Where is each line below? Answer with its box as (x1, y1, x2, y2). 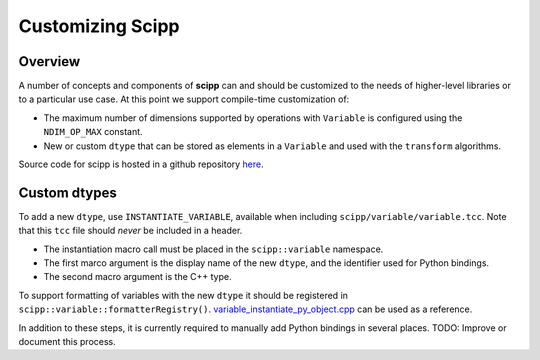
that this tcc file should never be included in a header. (18, 225, 243, 237)
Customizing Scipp (18, 15, 180, 37)
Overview (18, 53, 81, 70)
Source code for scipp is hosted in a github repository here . (18, 158, 264, 170)
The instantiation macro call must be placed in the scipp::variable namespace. (43, 243, 384, 255)
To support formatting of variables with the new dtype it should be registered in (18, 289, 349, 301)
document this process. (18, 336, 117, 348)
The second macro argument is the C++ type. (43, 271, 232, 283)
